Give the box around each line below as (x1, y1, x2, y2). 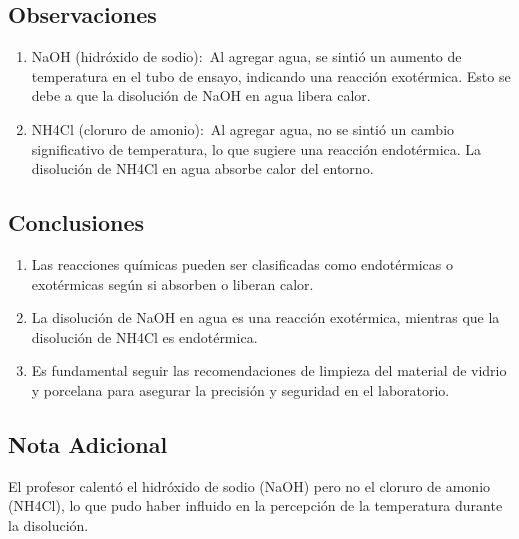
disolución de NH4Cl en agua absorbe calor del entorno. (31, 158, 374, 179)
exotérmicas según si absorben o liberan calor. (31, 273, 314, 294)
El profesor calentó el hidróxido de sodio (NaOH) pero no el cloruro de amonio (8, 475, 491, 496)
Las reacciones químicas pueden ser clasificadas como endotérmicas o (31, 253, 453, 274)
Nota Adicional (8, 428, 168, 459)
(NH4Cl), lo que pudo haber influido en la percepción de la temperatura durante (8, 495, 503, 516)
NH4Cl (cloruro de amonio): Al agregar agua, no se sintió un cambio (31, 118, 455, 139)
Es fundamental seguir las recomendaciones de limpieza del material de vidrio (31, 360, 507, 381)
